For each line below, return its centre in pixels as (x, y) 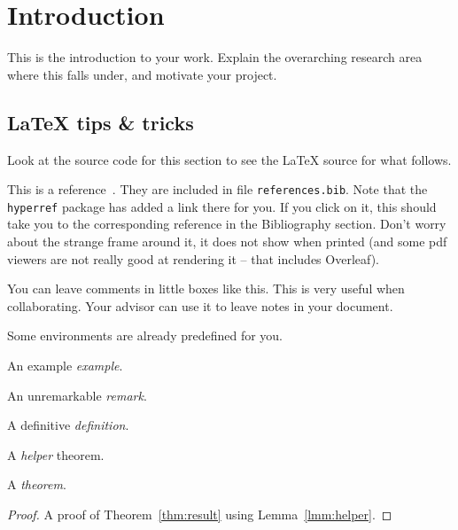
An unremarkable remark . (77, 395)
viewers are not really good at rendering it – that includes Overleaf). (194, 258)
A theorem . (37, 484)
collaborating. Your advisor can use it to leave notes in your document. (200, 305)
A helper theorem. (56, 454)
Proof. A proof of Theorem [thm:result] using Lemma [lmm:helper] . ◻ (200, 514)
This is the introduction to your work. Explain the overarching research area (215, 57)
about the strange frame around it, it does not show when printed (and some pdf (227, 242)
